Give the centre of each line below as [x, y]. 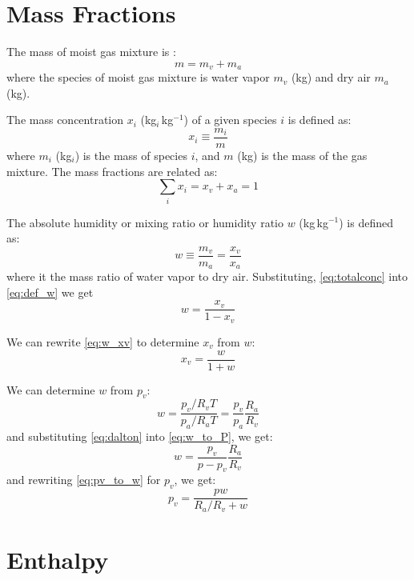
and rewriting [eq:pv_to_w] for [84, 480]
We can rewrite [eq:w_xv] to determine [103, 341]
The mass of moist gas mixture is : [91, 52]
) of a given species [230, 120]
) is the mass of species [131, 156]
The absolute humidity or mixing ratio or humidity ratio [145, 222]
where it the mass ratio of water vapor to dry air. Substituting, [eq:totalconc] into [207, 276]
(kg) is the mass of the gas [302, 156]
